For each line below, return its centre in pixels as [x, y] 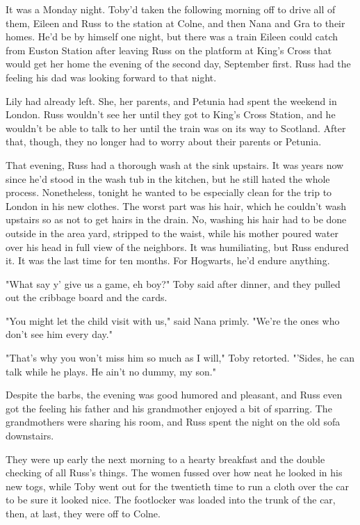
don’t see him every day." [59, 334]
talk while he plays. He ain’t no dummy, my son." [111, 371]
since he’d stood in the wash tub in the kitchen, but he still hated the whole [168, 178]
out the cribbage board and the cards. [87, 297]
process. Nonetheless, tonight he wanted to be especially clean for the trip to [169, 192]
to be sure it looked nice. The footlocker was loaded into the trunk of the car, [171, 500]
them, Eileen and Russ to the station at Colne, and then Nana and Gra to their [175, 23]
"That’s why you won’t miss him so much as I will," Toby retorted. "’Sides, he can [180, 358]
